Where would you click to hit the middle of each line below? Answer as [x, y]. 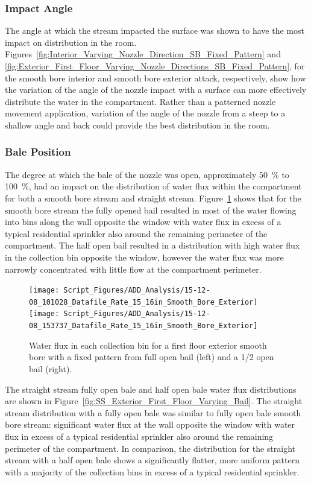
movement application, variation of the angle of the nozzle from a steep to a [145, 113]
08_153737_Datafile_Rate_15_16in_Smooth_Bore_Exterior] [143, 326]
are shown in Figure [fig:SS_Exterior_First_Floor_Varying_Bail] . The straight [154, 401]
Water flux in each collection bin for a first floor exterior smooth [148, 345]
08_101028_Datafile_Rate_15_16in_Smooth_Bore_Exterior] [143, 302]
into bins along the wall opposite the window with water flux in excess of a [143, 222]
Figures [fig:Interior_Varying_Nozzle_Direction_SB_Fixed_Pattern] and [143, 54]
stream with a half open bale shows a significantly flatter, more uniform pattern [152, 460]
